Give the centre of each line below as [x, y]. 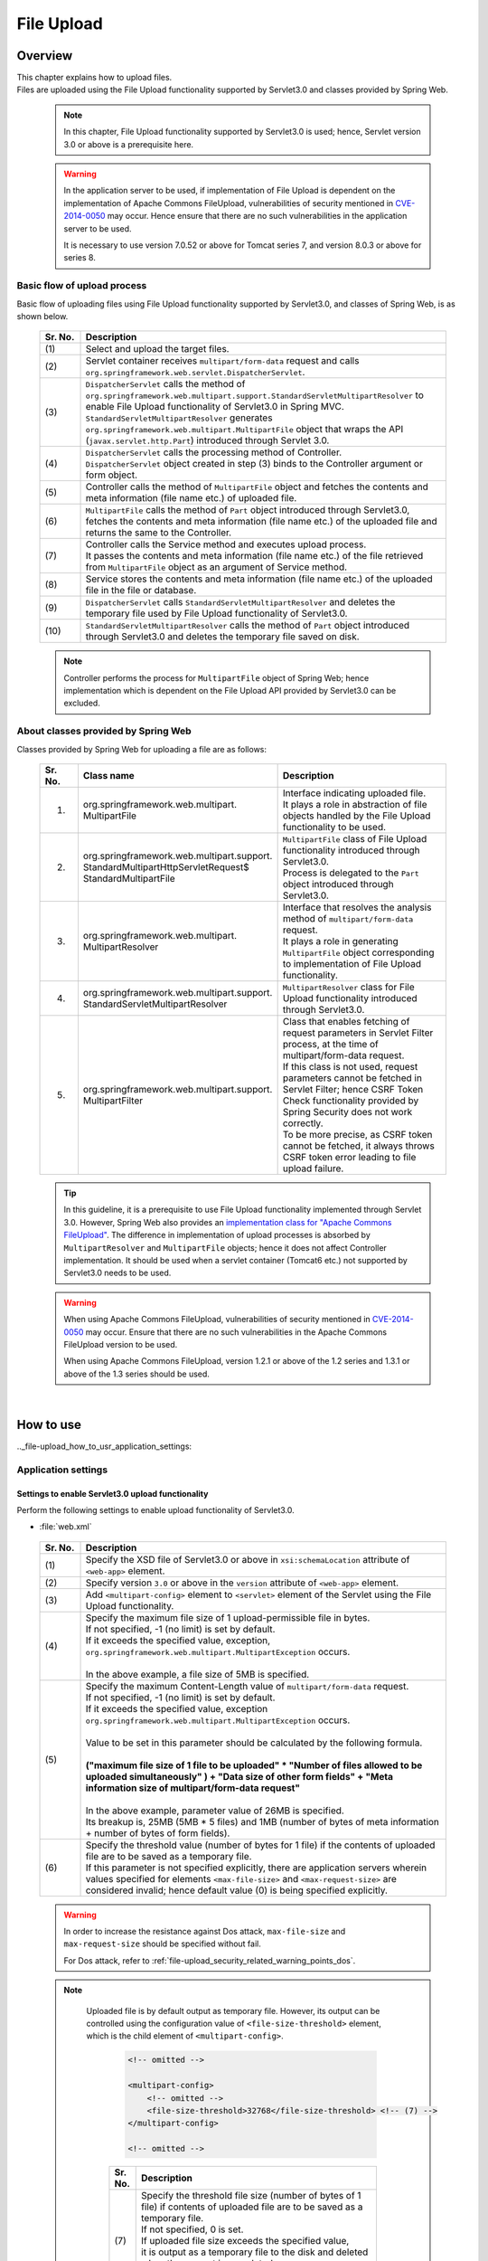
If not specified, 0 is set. [192, 2229]
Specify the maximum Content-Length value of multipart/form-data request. [247, 1686]
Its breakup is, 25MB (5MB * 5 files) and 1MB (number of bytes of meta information [263, 1821]
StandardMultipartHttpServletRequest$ [166, 866]
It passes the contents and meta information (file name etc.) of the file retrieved [254, 556]
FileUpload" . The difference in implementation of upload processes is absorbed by [217, 1235]
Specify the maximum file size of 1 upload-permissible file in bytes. [228, 1617]
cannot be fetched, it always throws [359, 1146]
